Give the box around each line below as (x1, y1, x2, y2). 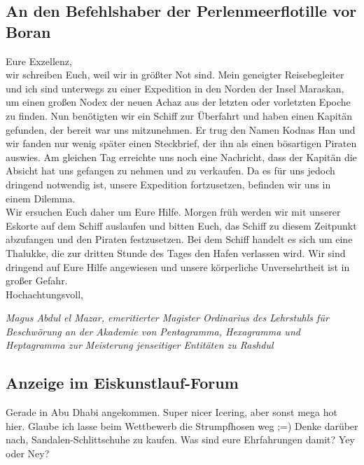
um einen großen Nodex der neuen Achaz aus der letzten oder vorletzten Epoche (6, 95, 351, 109)
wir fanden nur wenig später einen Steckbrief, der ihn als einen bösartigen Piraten (6, 136, 357, 151)
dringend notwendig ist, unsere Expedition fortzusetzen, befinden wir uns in (6, 176, 331, 191)
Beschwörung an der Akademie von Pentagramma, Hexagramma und (6, 324, 300, 338)
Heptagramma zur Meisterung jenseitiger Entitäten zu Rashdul (6, 338, 274, 352)
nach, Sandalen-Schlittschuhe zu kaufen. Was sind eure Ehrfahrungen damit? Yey (6, 432, 355, 447)
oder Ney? (6, 446, 50, 461)
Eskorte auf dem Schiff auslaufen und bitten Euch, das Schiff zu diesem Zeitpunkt (6, 218, 357, 233)
